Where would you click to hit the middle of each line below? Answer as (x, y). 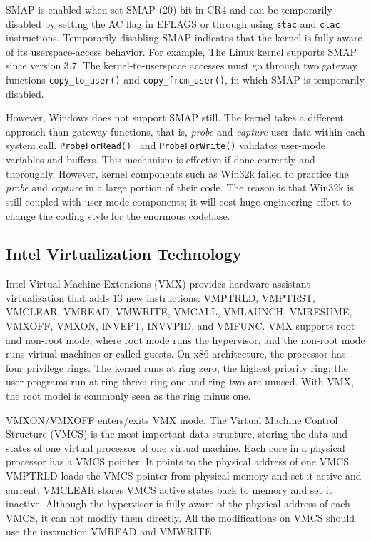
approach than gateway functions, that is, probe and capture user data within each (185, 131)
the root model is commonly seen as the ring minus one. (128, 396)
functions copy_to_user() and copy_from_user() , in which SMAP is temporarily (185, 80)
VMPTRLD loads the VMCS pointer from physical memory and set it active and (184, 476)
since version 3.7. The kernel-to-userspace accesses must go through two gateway (182, 65)
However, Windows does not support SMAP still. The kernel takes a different (175, 117)
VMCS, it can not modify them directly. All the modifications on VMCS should (181, 517)
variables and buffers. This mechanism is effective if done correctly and (161, 160)
